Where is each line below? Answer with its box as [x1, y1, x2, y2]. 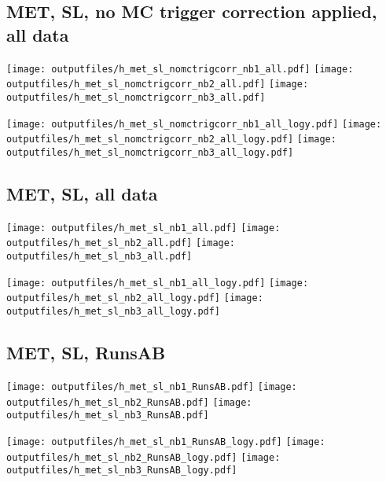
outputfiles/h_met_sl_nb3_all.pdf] [6, 251, 193, 263]
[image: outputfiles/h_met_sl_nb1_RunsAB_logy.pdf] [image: [6, 436, 325, 447]
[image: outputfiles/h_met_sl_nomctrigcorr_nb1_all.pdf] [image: [6, 63, 354, 75]
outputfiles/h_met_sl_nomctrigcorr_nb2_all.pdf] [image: [6, 79, 309, 90]
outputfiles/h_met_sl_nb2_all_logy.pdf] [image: [6, 293, 263, 304]
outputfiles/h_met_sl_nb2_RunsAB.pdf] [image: [6, 396, 252, 408]
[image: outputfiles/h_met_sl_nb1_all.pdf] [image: [6, 222, 281, 234]
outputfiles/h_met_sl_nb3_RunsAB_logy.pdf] [6, 465, 237, 476]
